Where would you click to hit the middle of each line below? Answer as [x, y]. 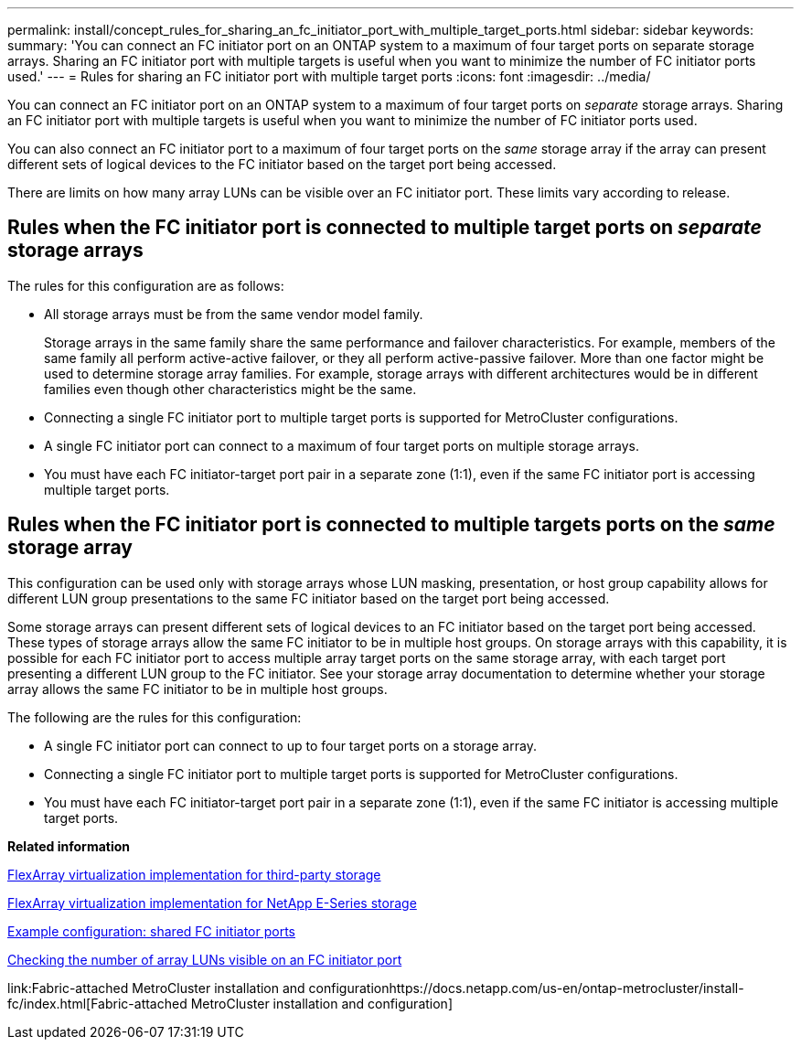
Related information [69, 846]
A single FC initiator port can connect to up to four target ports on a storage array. [290, 745]
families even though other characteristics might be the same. [230, 389]
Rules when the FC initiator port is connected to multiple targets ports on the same [391, 525]
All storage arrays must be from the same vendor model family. [234, 314]
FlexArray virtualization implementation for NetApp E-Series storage [212, 903]
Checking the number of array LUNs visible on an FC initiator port [205, 959]
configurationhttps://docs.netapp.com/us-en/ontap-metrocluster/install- [526, 988]
